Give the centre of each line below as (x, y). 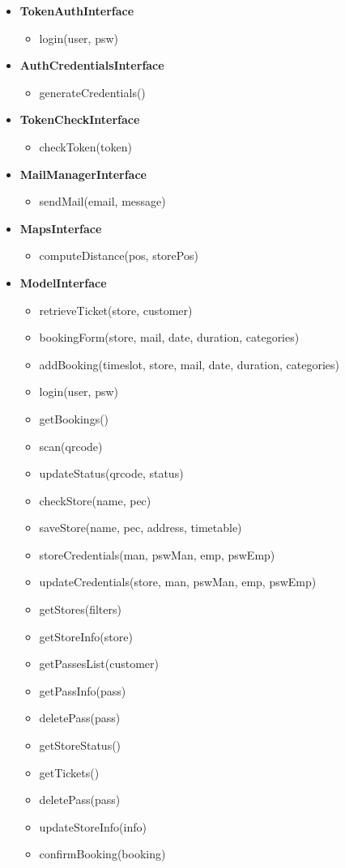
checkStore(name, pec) (95, 500)
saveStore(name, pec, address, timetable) (141, 528)
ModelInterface (63, 282)
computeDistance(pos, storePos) (119, 255)
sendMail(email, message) (102, 201)
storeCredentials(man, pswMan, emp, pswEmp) (157, 554)
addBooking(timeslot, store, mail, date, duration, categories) (189, 364)
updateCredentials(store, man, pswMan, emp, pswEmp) (178, 582)
